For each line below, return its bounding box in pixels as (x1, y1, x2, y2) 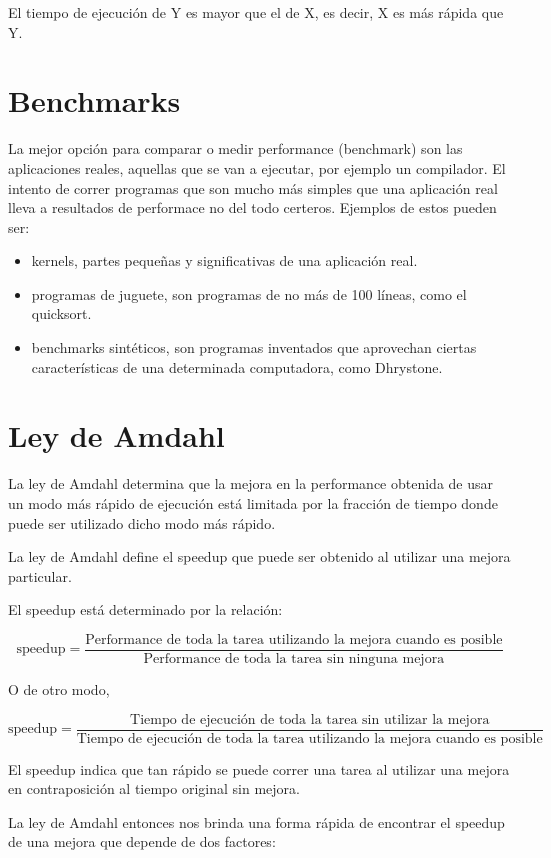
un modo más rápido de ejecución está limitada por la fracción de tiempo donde (8, 492, 498, 513)
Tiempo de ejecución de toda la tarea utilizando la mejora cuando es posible (76, 731, 543, 746)
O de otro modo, (8, 679, 110, 699)
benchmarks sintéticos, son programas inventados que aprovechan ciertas (31, 337, 477, 358)
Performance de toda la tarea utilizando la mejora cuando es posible (85, 632, 503, 647)
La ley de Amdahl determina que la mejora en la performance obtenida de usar (8, 473, 494, 494)
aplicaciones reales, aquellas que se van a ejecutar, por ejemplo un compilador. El (8, 157, 506, 178)
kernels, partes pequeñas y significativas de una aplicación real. (31, 250, 418, 271)
